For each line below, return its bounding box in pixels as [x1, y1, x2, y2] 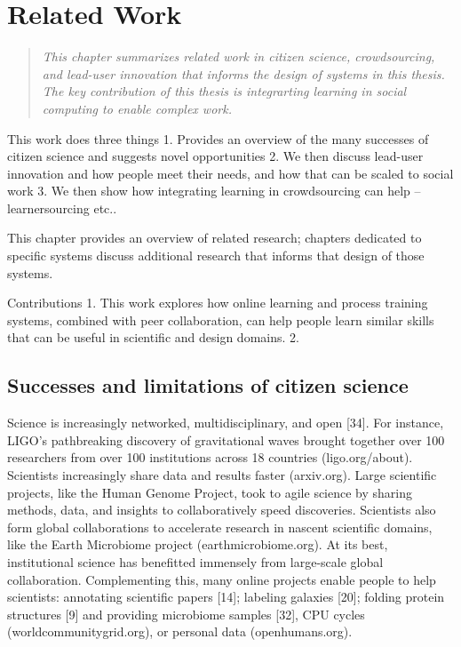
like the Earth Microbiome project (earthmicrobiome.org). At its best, [7, 535, 388, 554]
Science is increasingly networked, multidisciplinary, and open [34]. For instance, [7, 413, 444, 432]
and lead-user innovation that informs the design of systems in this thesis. [42, 64, 445, 83]
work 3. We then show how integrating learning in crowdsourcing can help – [7, 181, 421, 200]
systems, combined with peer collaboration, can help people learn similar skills [7, 310, 434, 329]
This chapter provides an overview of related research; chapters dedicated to [7, 228, 422, 247]
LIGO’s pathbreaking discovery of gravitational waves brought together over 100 [7, 430, 445, 449]
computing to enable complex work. [42, 99, 232, 117]
